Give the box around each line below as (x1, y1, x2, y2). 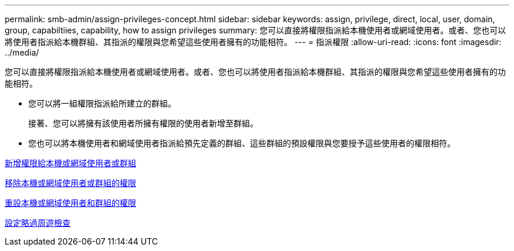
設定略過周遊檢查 (5, 218, 70, 228)
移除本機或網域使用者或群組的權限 (5, 178, 136, 188)
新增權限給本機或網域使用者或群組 (5, 158, 136, 168)
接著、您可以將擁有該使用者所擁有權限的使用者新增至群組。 (28, 118, 258, 128)
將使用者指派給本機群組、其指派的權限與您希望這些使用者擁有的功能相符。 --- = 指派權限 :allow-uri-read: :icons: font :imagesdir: (5, 37, 502, 47)
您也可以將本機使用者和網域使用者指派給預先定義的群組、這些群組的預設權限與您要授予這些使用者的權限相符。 (28, 138, 455, 148)
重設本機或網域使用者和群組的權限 (5, 198, 136, 208)
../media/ (5, 47, 39, 57)
